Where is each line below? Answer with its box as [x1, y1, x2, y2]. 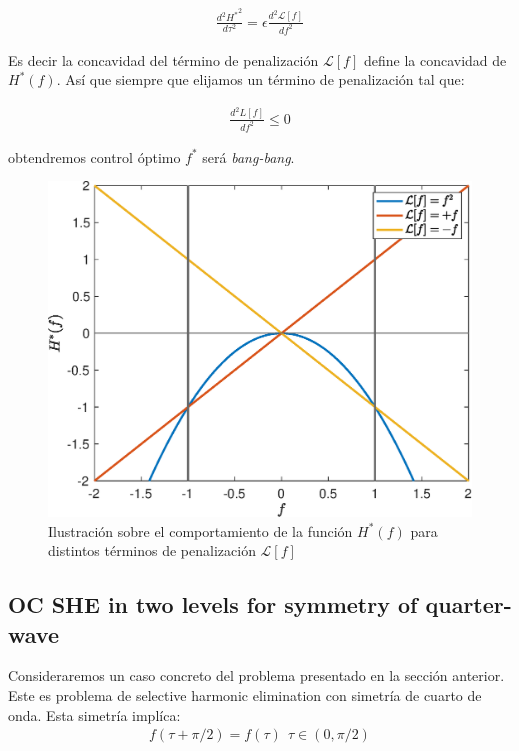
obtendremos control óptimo [8, 146, 181, 167]
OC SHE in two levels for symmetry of [8, 589, 418, 620]
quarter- [425, 589, 512, 620]
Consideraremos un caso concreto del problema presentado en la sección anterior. [8, 665, 505, 686]
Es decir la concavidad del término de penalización [8, 49, 319, 70]
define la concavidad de [363, 49, 507, 70]
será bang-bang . [202, 146, 295, 167]
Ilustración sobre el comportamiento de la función [48, 520, 353, 541]
